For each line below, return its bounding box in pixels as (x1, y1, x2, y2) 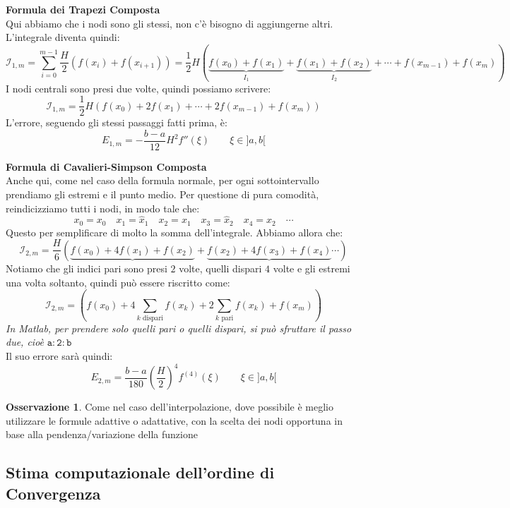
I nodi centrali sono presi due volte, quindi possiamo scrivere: (6, 80, 271, 95)
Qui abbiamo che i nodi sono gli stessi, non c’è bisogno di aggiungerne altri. (6, 16, 333, 30)
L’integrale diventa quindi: (6, 30, 120, 44)
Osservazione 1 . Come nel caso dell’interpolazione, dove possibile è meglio (6, 399, 334, 414)
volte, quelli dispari (179, 260, 262, 275)
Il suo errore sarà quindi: (6, 349, 113, 363)
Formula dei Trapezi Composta (6, 2, 160, 16)
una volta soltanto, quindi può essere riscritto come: (6, 274, 230, 289)
